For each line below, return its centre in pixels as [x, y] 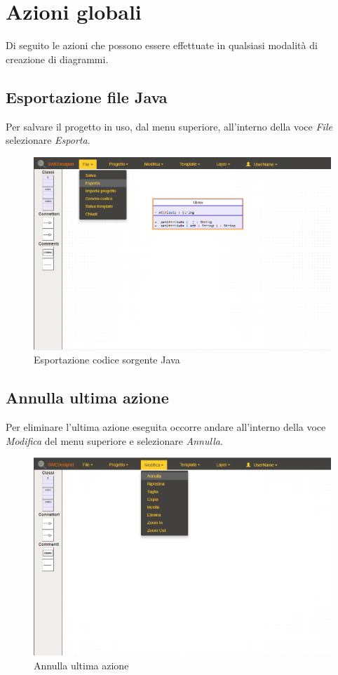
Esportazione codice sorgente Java [107, 360]
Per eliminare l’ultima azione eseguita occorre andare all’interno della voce [166, 427]
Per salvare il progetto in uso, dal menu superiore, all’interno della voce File [169, 126]
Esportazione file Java [87, 96]
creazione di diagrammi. [57, 59]
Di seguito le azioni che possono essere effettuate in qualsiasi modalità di [162, 45]
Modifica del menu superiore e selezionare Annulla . [114, 440]
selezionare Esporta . [48, 140]
